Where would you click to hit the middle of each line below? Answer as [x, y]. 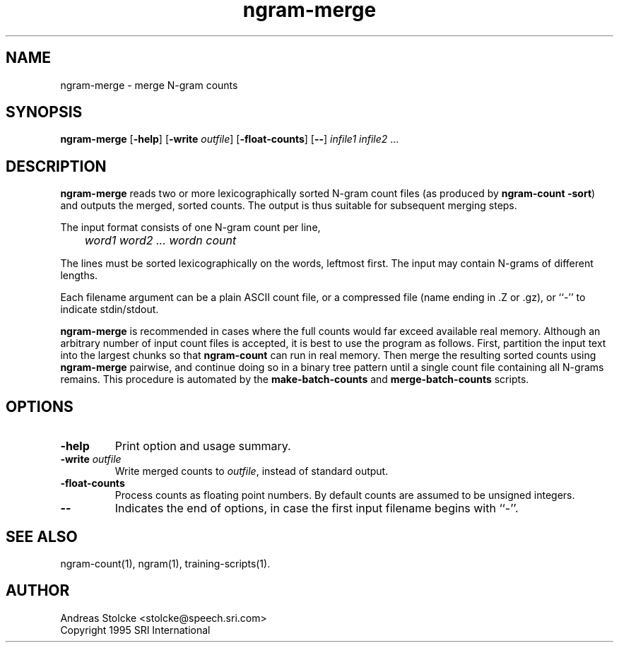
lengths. [79, 276]
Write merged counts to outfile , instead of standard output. [252, 471]
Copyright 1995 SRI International [135, 630]
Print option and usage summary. [203, 446]
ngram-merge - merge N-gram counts [149, 85]
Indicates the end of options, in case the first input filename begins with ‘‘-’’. [317, 508]
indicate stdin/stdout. [110, 310]
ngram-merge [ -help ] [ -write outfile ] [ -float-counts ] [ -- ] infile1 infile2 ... [230, 139]
